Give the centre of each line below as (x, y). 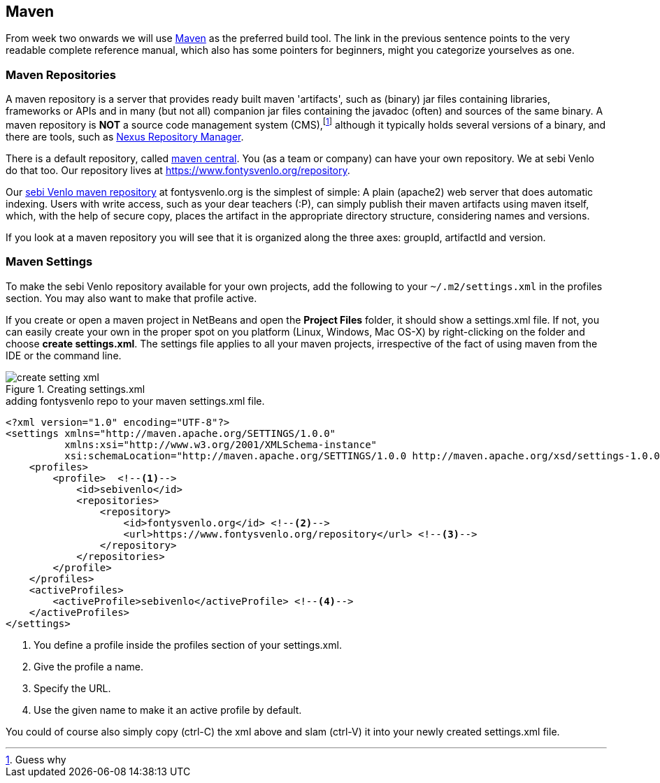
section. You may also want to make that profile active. (131, 298)
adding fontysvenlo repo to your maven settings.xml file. (135, 401)
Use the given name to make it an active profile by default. (168, 710)
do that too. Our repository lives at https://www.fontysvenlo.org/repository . (178, 170)
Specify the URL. (72, 688)
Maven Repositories (61, 74)
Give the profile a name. (88, 666)
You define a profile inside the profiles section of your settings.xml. (188, 645)
